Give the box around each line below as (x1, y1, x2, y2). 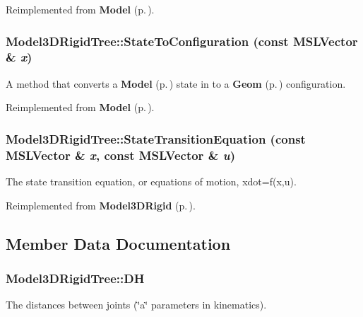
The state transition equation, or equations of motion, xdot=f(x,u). (6, 174, 297, 189)
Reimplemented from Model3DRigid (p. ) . (6, 197, 196, 212)
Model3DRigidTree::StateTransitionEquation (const (6, 129, 306, 147)
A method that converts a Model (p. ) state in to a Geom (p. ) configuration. (6, 76, 346, 91)
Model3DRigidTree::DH (6, 269, 145, 287)
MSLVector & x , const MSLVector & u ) (6, 146, 236, 163)
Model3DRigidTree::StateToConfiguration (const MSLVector (6, 32, 358, 50)
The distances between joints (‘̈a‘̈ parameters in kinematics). (6, 297, 267, 312)
